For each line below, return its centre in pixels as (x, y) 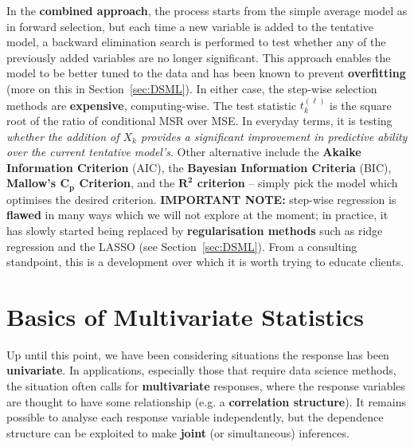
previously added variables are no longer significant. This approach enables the (199, 57)
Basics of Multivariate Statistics (185, 316)
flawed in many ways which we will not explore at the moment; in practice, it (197, 215)
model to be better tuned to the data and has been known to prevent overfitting (206, 73)
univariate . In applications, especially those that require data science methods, (201, 370)
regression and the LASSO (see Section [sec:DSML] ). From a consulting (182, 246)
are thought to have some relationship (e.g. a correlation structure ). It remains (206, 401)
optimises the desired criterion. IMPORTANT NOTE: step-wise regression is (201, 199)
